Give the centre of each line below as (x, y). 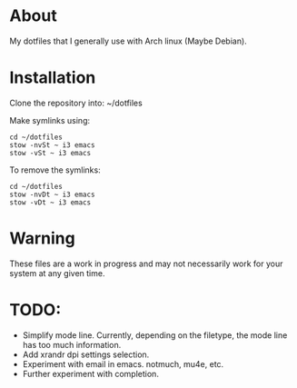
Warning (42, 239)
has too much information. (72, 344)
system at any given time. (57, 273)
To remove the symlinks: (55, 170)
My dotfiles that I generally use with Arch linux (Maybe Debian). (128, 41)
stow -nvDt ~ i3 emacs (52, 194)
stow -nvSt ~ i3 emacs (52, 145)
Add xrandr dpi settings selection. (86, 354)
